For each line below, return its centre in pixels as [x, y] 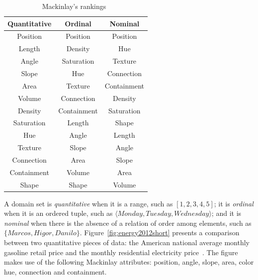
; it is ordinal [234, 203]
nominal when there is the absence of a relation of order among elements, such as [128, 223]
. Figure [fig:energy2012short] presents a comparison [160, 233]
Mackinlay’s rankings [74, 6]
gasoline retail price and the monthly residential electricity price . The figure [121, 252]
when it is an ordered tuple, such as [58, 213]
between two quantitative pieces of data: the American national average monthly [127, 242]
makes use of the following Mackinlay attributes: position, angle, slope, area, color [129, 262]
